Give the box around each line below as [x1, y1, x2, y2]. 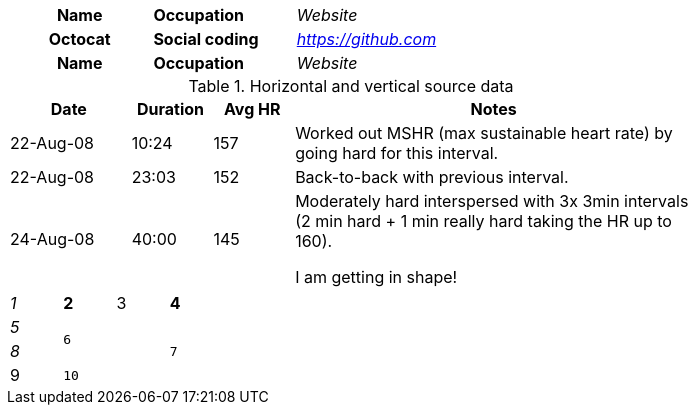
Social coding [153, 29, 259, 49]
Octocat [48, 29, 111, 49]
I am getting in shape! [295, 267, 458, 287]
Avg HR [224, 99, 281, 119]
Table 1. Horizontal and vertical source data [188, 76, 514, 96]
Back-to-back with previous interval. [295, 167, 569, 187]
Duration [136, 99, 205, 119]
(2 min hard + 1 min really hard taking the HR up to [295, 211, 672, 231]
